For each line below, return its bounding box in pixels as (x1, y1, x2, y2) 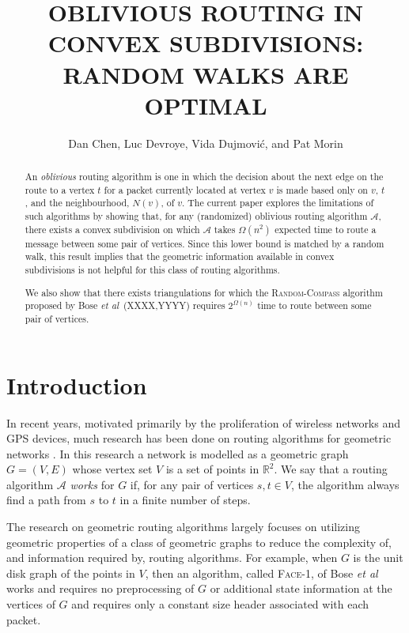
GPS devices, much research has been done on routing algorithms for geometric (6, 430, 392, 446)
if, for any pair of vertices (130, 476, 254, 492)
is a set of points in (165, 461, 259, 477)
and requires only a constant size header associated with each (71, 596, 369, 612)
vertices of (6, 596, 55, 612)
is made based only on (276, 183, 368, 196)
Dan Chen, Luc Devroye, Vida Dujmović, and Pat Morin (68, 134, 343, 151)
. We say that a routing (274, 461, 388, 477)
